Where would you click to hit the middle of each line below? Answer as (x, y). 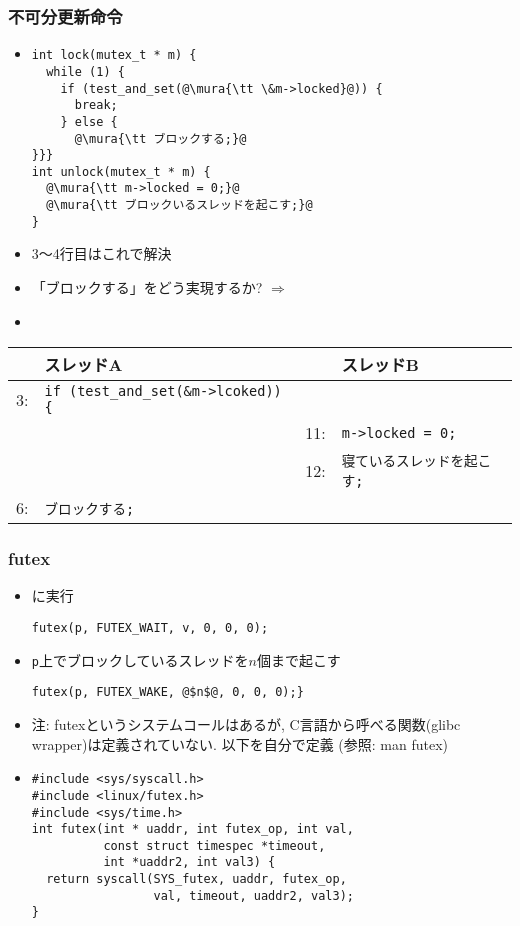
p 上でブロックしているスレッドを (140, 659)
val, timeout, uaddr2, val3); (253, 895)
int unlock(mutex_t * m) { (121, 171)
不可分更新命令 (65, 15)
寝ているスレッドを (403, 461)
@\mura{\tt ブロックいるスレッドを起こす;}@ (179, 205)
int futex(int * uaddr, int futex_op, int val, (192, 829)
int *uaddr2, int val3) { (189, 862)
